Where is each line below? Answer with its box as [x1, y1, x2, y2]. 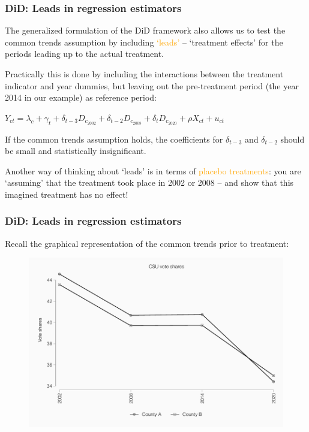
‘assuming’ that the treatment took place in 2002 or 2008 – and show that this [5, 176, 294, 189]
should [280, 132, 305, 145]
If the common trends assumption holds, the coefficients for [5, 132, 223, 145]
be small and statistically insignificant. [5, 144, 146, 157]
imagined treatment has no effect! [5, 188, 128, 200]
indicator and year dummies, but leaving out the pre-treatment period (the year [5, 79, 299, 92]
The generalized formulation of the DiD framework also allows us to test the [5, 24, 286, 37]
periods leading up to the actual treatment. [5, 47, 164, 60]
